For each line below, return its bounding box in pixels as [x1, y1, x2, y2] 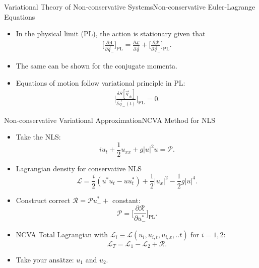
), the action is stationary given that [93, 28, 206, 39]
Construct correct [16, 194, 71, 205]
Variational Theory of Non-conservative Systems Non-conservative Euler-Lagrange [4, 2, 255, 12]
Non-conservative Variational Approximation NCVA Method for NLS [4, 114, 215, 125]
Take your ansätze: [16, 254, 74, 264]
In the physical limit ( [16, 28, 84, 39]
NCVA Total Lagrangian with [16, 229, 108, 239]
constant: [112, 194, 141, 205]
